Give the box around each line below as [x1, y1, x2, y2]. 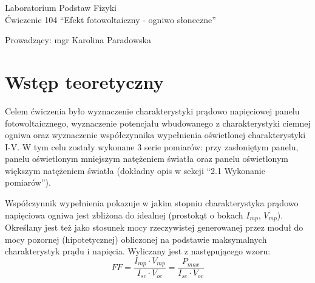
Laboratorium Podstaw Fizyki [5, 1, 117, 13]
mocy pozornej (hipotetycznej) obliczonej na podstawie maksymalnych [5, 232, 267, 245]
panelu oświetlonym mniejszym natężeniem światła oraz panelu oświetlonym [5, 152, 289, 165]
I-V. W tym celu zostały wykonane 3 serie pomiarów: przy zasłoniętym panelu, [5, 140, 299, 153]
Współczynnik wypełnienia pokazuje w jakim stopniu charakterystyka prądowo [5, 197, 299, 209]
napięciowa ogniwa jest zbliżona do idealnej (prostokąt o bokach [5, 208, 243, 221]
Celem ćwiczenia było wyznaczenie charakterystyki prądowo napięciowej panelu [5, 104, 300, 117]
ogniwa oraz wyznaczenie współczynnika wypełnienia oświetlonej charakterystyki [5, 128, 306, 141]
